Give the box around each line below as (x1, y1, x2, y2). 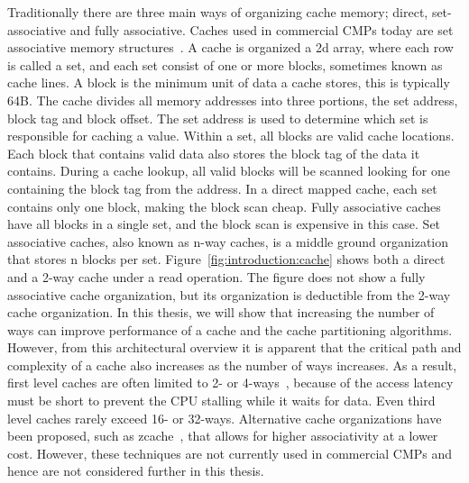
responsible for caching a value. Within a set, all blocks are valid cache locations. (7, 126, 455, 145)
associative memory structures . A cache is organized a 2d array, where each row (7, 38, 454, 57)
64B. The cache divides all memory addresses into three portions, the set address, (7, 90, 458, 109)
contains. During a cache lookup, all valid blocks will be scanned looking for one (7, 161, 450, 180)
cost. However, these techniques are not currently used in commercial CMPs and (7, 443, 453, 462)
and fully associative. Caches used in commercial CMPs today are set (69, 20, 454, 39)
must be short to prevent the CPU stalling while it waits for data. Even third (7, 391, 436, 410)
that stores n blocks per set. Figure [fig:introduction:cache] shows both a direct (7, 250, 446, 269)
